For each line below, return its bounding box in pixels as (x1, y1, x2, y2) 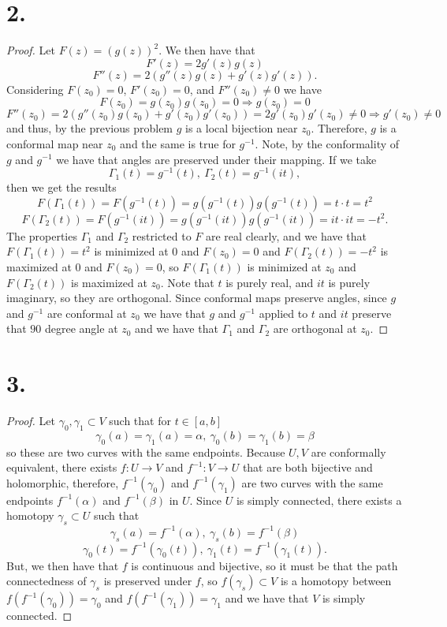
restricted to (132, 227, 192, 244)
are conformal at (47, 304, 127, 321)
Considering (6, 80, 64, 97)
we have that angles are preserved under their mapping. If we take (56, 151, 377, 167)
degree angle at (45, 320, 118, 337)
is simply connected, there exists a (236, 491, 402, 508)
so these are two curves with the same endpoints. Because (6, 443, 285, 460)
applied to (259, 304, 308, 321)
